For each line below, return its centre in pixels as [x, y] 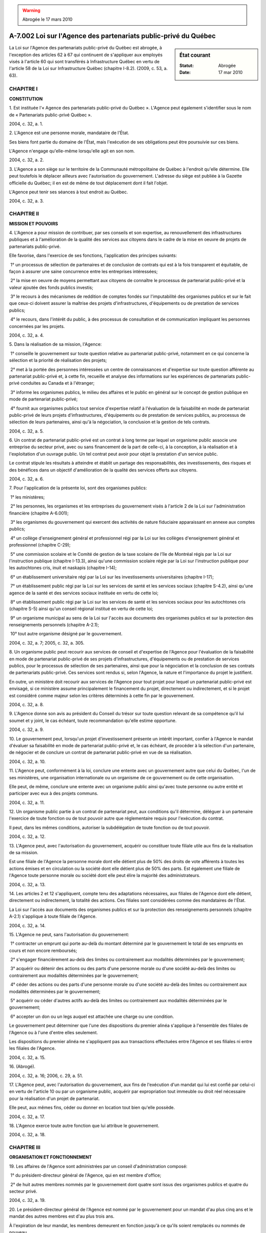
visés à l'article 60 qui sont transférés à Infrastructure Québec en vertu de [84, 62]
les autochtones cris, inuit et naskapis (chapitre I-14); [63, 568]
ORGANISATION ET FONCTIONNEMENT [50, 1157]
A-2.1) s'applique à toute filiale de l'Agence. [53, 916]
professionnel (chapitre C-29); [40, 545]
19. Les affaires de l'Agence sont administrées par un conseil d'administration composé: [98, 1166]
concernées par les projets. [37, 326]
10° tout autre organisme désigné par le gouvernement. [66, 634]
